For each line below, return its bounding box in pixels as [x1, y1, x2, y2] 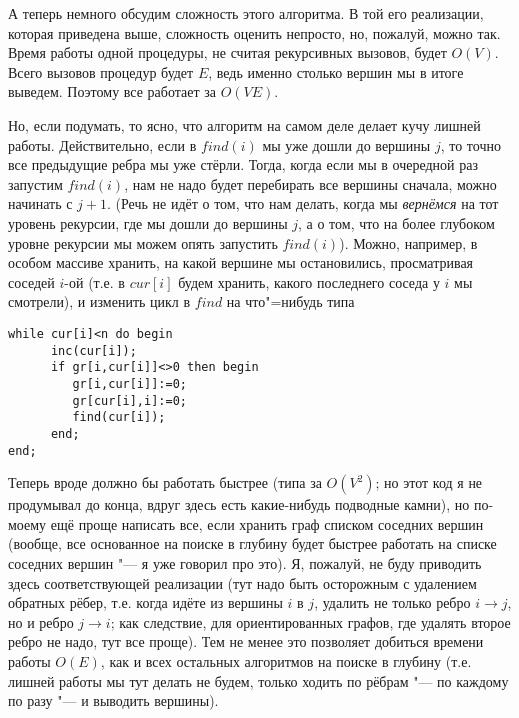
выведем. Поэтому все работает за [8, 81, 216, 102]
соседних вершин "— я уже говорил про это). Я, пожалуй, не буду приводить [8, 552, 482, 573]
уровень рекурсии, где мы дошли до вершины [8, 212, 288, 233]
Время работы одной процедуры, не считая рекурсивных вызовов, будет [8, 42, 447, 63]
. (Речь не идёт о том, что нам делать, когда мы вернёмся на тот [106, 193, 499, 214]
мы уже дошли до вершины [262, 134, 431, 155]
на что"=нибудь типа [226, 291, 355, 312]
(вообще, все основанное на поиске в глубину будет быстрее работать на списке [8, 533, 497, 554]
